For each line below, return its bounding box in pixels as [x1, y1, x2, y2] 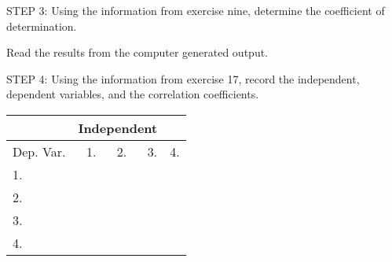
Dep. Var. [13, 142, 66, 161]
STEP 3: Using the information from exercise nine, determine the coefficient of [6, 2, 385, 18]
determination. [6, 17, 77, 34]
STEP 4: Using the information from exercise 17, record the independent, [6, 70, 360, 87]
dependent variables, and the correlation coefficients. [6, 86, 259, 102]
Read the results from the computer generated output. [6, 44, 269, 61]
